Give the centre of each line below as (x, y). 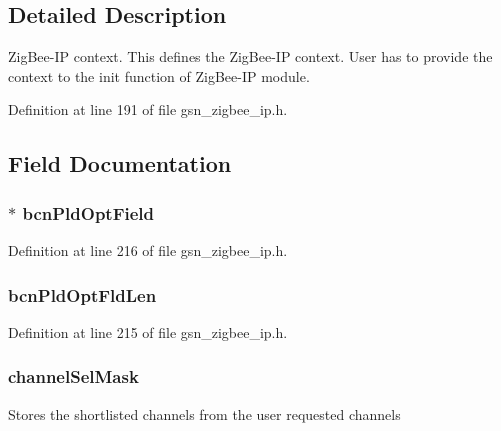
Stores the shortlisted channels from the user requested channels (204, 413)
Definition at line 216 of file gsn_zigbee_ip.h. (148, 249)
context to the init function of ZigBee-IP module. (159, 75)
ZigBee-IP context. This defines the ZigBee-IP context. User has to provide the (250, 56)
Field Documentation (120, 163)
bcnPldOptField (88, 212)
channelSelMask (73, 376)
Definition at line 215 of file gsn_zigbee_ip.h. (148, 331)
